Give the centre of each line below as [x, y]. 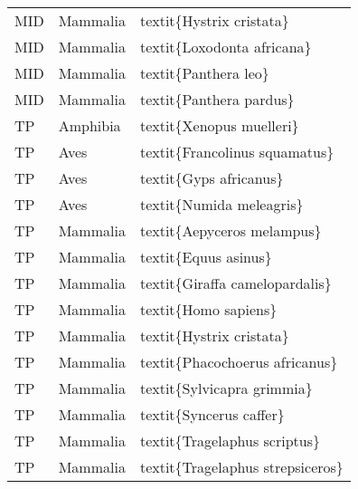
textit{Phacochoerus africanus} [239, 362]
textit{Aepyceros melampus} [231, 230]
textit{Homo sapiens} [208, 309]
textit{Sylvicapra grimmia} [226, 388]
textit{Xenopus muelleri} [219, 125]
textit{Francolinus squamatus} [237, 152]
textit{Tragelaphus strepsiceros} [241, 467]
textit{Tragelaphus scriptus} [230, 441]
